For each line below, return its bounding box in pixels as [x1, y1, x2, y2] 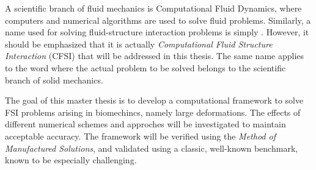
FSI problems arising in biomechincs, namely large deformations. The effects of [5, 105, 301, 118]
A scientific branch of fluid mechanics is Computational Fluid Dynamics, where [5, 2, 302, 14]
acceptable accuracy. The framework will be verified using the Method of [5, 129, 276, 142]
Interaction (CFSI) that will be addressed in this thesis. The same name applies [5, 49, 304, 62]
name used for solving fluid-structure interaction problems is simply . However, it [5, 26, 309, 38]
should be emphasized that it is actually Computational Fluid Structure [5, 37, 273, 50]
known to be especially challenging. [5, 154, 137, 166]
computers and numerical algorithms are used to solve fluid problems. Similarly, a [5, 13, 311, 26]
